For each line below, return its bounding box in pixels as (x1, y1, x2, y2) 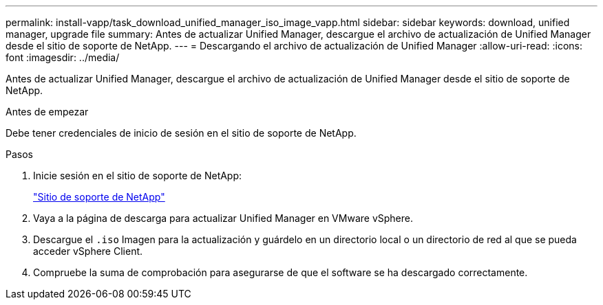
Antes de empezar (6, 106, 89, 117)
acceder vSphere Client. (33, 245, 143, 257)
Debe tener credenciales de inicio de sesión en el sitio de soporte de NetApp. (6, 127, 357, 139)
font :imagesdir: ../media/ (6, 52, 120, 63)
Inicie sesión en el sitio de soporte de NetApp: (33, 170, 242, 181)
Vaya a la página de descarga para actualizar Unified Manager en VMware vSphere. (33, 212, 413, 224)
